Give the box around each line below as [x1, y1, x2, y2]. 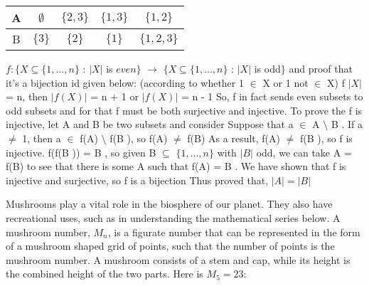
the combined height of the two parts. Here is [6, 266, 203, 281]
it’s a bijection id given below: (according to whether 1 [6, 75, 244, 90]
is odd [254, 61, 281, 75]
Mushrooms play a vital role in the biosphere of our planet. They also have [6, 196, 333, 211]
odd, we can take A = [256, 144, 352, 159]
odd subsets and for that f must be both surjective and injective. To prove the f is [6, 102, 363, 117]
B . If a [331, 117, 363, 132]
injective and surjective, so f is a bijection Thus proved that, [6, 172, 269, 187]
